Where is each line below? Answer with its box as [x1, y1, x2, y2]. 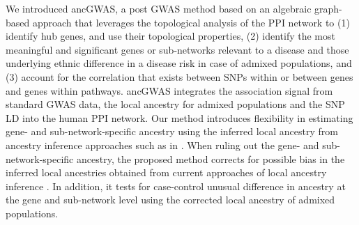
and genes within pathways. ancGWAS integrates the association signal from [6, 83, 333, 98]
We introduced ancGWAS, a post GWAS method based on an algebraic [6, 1, 312, 15]
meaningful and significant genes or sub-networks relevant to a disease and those [6, 42, 349, 56]
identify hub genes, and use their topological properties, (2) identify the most [6, 29, 335, 43]
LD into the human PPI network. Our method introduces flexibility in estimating [6, 110, 353, 125]
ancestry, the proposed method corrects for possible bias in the [76, 151, 345, 166]
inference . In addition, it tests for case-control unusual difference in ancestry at [6, 178, 346, 193]
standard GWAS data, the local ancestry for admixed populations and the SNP [6, 97, 345, 111]
